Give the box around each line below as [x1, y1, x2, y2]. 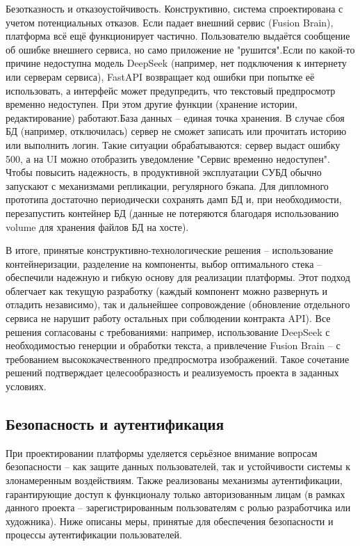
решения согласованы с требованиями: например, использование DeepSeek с [6, 324, 330, 339]
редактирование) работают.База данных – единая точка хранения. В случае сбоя [6, 110, 345, 125]
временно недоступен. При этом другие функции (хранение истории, [6, 97, 297, 111]
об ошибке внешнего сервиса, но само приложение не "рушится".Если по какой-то [6, 42, 355, 56]
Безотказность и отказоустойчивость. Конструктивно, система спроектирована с [6, 1, 343, 15]
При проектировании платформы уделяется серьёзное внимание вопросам [6, 445, 318, 460]
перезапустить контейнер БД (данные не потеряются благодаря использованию [6, 205, 339, 220]
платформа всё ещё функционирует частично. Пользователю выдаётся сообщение [6, 29, 350, 43]
